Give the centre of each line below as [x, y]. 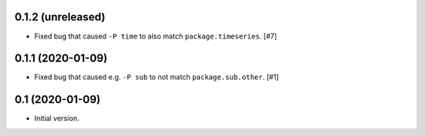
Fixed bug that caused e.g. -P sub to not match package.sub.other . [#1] [157, 77]
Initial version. [57, 119]
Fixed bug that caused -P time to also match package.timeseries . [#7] [155, 36]
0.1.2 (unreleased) [60, 17]
